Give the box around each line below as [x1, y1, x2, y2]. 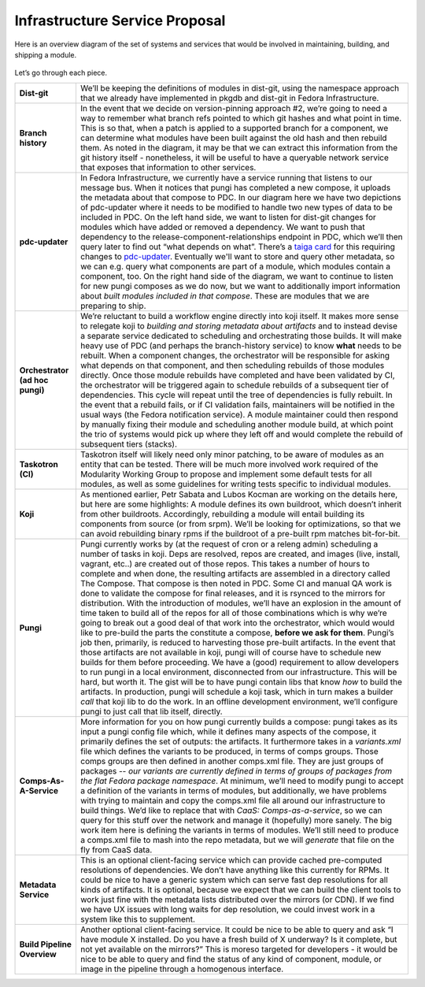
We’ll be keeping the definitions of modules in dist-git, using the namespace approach [79, 83, 400, 94]
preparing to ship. [79, 300, 146, 311]
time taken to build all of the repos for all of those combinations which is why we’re [79, 607, 387, 618]
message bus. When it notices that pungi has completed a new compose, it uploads [79, 182, 391, 193]
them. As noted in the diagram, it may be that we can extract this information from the [79, 142, 398, 153]
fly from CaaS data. [79, 844, 153, 855]
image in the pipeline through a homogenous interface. [79, 963, 284, 974]
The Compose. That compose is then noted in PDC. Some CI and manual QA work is [79, 577, 393, 588]
